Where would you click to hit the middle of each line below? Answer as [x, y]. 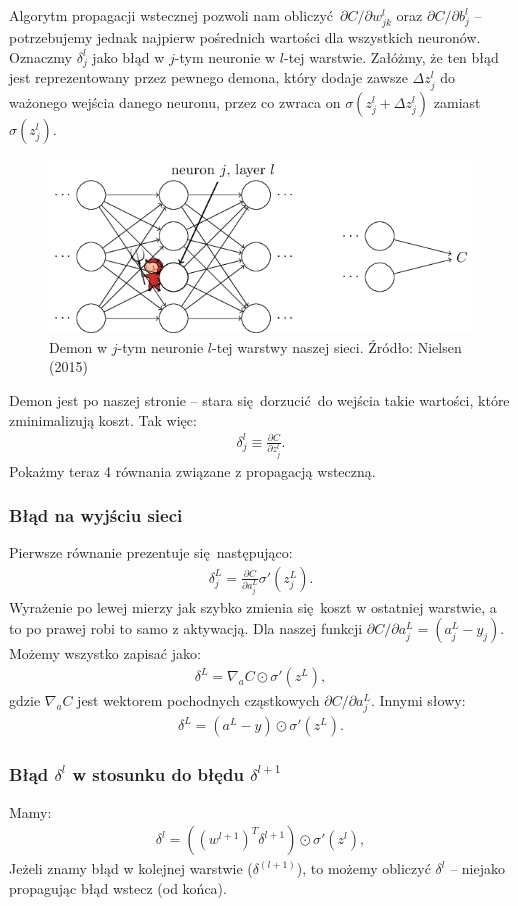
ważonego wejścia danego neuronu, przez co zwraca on [175, 101]
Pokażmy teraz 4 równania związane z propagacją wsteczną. [192, 470]
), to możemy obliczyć [363, 868]
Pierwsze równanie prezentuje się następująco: [151, 552]
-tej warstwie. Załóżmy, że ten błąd [391, 56]
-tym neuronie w [225, 56]
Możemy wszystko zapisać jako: [105, 653]
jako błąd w [128, 56]
